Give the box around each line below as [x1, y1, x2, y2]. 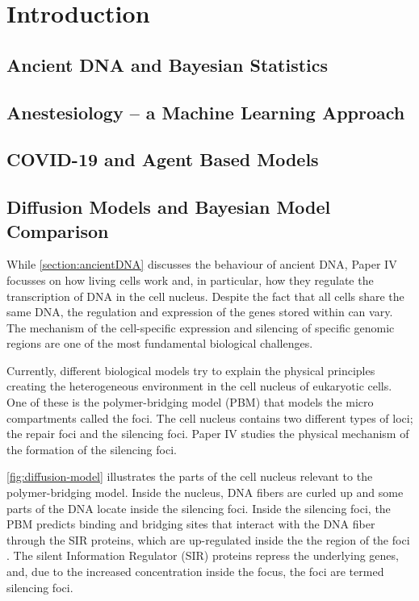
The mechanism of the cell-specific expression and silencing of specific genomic [6, 319, 395, 336]
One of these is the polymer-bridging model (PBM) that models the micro [6, 394, 374, 411]
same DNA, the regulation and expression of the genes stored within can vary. [6, 303, 393, 320]
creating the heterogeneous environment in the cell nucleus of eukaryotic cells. [6, 378, 392, 394]
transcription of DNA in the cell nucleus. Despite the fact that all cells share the [6, 287, 404, 304]
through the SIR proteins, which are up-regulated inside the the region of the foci [6, 531, 410, 548]
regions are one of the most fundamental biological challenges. [6, 335, 313, 352]
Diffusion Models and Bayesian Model [6, 194, 331, 219]
